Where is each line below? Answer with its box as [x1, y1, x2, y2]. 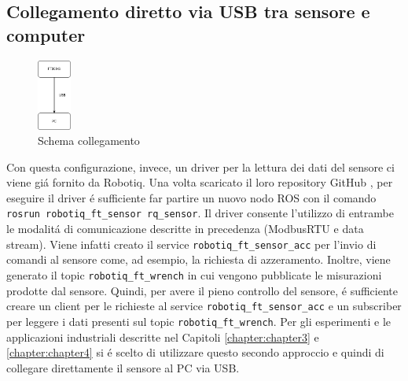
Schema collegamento [38, 132, 140, 149]
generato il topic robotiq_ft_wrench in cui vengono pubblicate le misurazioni [6, 266, 382, 283]
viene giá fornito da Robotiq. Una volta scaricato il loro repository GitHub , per [6, 174, 393, 190]
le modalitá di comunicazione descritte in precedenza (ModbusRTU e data [6, 220, 364, 237]
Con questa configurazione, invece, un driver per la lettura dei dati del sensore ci [6, 158, 395, 175]
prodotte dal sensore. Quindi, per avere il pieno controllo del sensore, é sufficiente [6, 282, 398, 298]
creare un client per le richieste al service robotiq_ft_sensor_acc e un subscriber [6, 298, 402, 314]
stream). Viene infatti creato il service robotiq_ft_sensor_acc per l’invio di [6, 235, 377, 252]
